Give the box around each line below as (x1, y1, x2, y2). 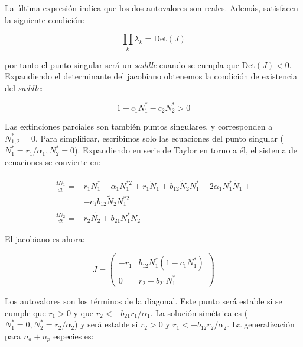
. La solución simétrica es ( (150, 306, 248, 319)
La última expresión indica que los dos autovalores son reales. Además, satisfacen (5, 2, 298, 14)
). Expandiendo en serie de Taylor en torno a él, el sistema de (74, 144, 298, 156)
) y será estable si (74, 318, 138, 330)
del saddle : (5, 81, 43, 94)
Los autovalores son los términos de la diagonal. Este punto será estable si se (5, 295, 282, 307)
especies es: (53, 329, 94, 342)
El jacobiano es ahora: (5, 233, 85, 245)
